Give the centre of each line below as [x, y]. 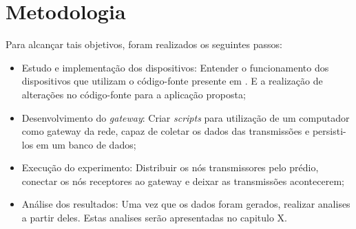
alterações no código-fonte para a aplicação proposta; [134, 94]
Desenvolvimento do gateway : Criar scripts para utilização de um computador [186, 117]
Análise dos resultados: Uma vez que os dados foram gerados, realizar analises [186, 204]
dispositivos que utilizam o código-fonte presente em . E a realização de [172, 81]
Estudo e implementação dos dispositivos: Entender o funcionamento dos [175, 67]
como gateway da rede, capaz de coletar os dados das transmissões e [166, 131]
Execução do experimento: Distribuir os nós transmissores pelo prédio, [170, 167]
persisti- [329, 131]
